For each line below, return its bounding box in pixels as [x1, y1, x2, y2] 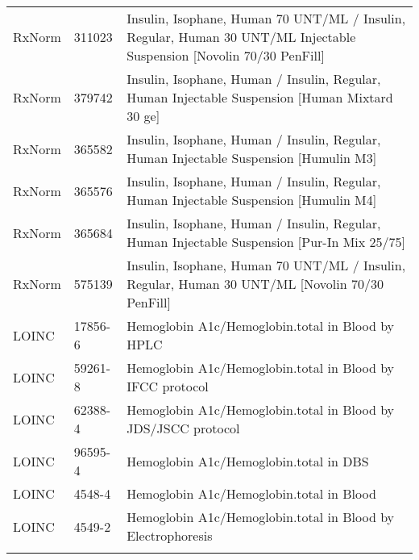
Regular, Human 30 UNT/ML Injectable [127, 27, 356, 46]
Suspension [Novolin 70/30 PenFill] [127, 46, 325, 65]
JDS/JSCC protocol [127, 419, 240, 437]
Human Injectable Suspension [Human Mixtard [127, 88, 393, 107]
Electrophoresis [127, 526, 213, 545]
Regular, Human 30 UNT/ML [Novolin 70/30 [127, 274, 384, 293]
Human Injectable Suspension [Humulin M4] [127, 190, 377, 209]
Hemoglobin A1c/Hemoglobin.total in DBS [127, 451, 369, 470]
